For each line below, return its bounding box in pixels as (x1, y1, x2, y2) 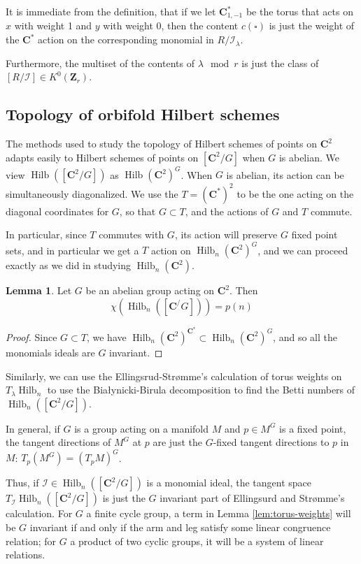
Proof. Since (6, 329, 57, 344)
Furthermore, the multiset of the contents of (6, 55, 194, 70)
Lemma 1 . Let (6, 283, 72, 298)
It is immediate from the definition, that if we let (6, 4, 216, 18)
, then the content (161, 18, 239, 33)
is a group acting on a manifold (74, 421, 209, 435)
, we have (86, 329, 127, 344)
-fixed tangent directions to (213, 435, 330, 449)
